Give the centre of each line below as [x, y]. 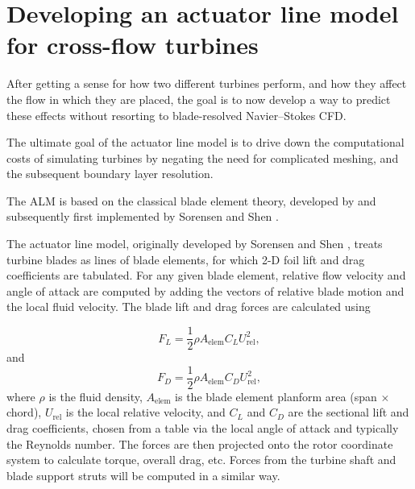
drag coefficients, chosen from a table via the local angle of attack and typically [203, 427]
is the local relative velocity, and [145, 412]
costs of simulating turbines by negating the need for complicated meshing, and [203, 157]
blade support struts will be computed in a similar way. [143, 475]
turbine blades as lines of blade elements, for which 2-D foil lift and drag [186, 259]
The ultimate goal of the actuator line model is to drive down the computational [205, 142]
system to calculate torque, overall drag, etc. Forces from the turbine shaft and [201, 460]
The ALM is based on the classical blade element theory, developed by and [191, 200]
